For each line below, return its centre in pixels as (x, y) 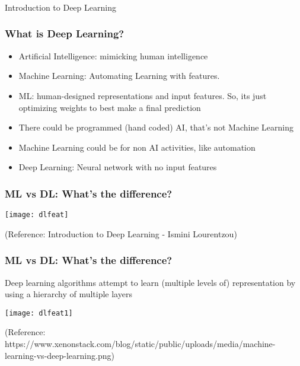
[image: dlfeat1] (39, 313)
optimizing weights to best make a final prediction (110, 107)
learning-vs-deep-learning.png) (60, 355)
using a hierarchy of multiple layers (68, 294)
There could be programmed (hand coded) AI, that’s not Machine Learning (156, 127)
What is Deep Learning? (65, 34)
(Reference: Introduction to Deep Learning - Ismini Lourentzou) (121, 233)
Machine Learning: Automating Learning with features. (119, 76)
